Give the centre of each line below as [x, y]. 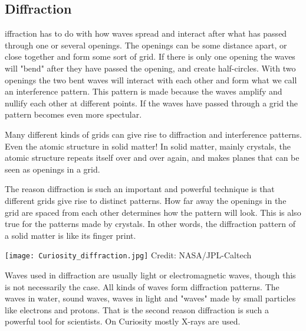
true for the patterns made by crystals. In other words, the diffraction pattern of [150, 224]
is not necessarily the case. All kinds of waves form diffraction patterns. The [142, 286]
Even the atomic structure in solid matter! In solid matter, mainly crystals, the [148, 146]
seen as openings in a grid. [52, 169]
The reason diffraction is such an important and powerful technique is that [140, 189]
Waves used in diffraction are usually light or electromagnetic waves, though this [150, 275]
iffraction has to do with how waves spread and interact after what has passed [146, 33]
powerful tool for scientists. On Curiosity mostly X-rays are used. [123, 321]
